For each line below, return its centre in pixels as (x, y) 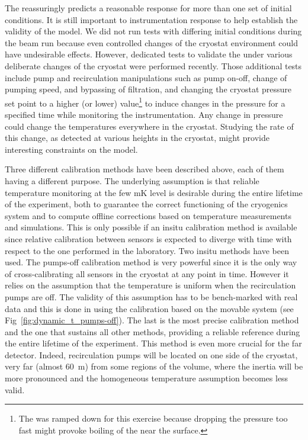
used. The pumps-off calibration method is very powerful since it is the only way (151, 262)
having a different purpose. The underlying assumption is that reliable (132, 180)
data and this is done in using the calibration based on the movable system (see (149, 308)
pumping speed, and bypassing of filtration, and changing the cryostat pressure (148, 89)
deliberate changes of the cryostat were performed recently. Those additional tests (153, 65)
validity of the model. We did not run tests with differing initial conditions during (153, 31)
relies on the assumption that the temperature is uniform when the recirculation (150, 285)
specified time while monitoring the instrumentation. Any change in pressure (144, 114)
